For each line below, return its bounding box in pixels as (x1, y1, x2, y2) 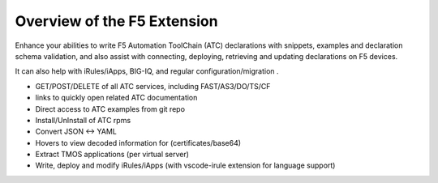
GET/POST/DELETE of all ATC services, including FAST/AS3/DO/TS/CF (35, 81, 271, 91)
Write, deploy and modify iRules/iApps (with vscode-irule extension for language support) (35, 160, 336, 170)
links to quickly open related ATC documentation (35, 93, 198, 103)
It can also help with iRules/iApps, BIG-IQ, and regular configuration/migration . (15, 66, 279, 76)
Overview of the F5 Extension (15, 12, 218, 30)
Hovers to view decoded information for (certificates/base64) (35, 138, 242, 147)
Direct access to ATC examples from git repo (35, 104, 186, 113)
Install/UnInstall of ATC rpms (35, 115, 131, 125)
